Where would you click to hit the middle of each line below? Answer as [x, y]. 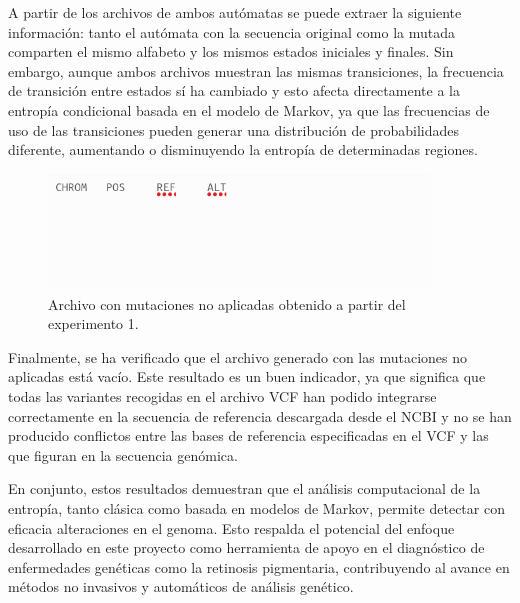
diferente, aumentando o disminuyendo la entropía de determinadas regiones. [243, 149]
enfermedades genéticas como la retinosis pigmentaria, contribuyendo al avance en [259, 566]
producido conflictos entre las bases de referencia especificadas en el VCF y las [248, 435]
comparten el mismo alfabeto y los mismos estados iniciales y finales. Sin [231, 51]
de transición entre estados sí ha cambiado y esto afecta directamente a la [234, 90]
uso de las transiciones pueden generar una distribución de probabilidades [234, 129]
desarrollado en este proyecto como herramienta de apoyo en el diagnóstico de [246, 547]
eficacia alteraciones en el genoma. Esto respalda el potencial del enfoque [231, 527]
